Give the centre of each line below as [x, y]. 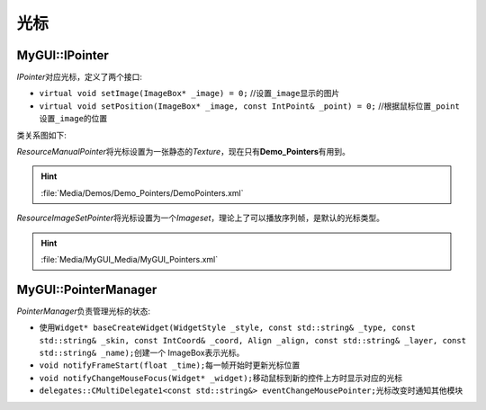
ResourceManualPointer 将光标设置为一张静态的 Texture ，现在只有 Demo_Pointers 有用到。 [184, 152]
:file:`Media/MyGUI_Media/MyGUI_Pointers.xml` [130, 259]
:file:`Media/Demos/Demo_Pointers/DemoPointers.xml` [142, 192]
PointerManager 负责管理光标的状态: [84, 311]
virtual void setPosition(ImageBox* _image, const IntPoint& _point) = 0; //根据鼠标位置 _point [250, 106]
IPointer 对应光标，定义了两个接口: [80, 77]
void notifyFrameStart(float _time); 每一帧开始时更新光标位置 [170, 365]
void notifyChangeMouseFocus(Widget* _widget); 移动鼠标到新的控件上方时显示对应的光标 [221, 378]
